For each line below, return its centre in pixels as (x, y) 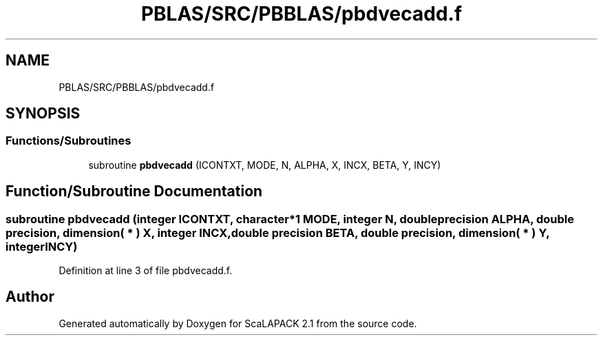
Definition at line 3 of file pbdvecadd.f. (146, 271)
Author (30, 297)
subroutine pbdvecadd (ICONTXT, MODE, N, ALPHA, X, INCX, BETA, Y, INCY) (265, 165)
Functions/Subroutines (68, 141)
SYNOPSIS (43, 114)
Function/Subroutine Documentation (134, 192)
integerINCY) (42, 246)
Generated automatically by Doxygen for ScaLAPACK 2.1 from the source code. (238, 323)
